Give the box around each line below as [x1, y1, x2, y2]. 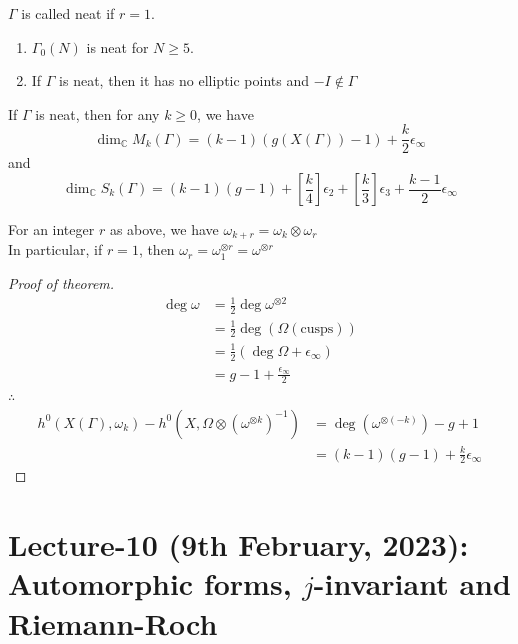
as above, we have [109, 219, 219, 240]
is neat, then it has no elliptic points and [59, 70, 309, 91]
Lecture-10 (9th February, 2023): [8, 524, 469, 565]
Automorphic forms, [8, 563, 292, 604]
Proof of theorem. [8, 273, 115, 294]
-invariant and [313, 563, 511, 604]
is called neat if [21, 3, 115, 23]
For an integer [8, 219, 95, 240]
